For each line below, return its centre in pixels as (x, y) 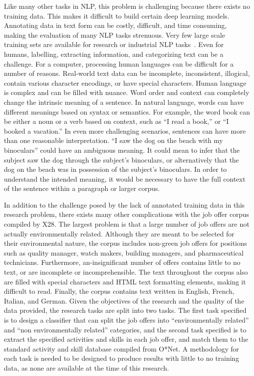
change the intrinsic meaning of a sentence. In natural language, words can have (124, 102)
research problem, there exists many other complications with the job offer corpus (127, 214)
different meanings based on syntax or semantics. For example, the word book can (127, 111)
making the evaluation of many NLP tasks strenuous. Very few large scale (115, 35)
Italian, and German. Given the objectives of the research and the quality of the (124, 300)
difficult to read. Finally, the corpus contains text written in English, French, (119, 291)
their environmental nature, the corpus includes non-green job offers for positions (126, 243)
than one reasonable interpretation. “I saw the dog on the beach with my (114, 140)
